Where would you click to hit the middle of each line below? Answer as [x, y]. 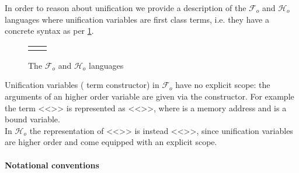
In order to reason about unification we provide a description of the [126, 8]
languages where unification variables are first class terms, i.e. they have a [137, 19]
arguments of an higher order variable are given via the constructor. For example [149, 96]
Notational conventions [52, 165]
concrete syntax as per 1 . [49, 31]
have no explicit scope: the [223, 85]
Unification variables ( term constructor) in [82, 85]
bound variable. [32, 119]
